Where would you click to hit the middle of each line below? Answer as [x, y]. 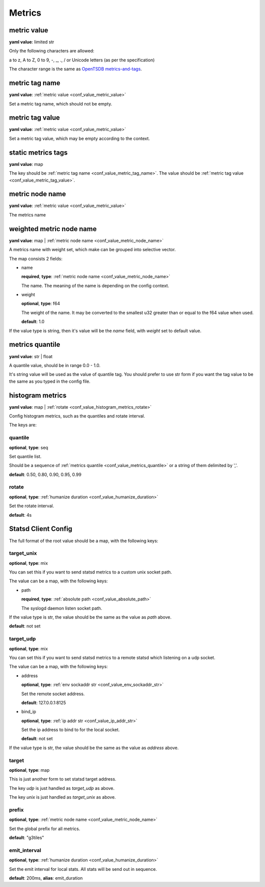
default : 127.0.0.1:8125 [44, 703]
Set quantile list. [25, 456]
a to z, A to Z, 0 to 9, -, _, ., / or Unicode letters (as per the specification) [82, 60]
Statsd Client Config [41, 529]
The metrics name [27, 215]
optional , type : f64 [41, 304]
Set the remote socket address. [53, 694]
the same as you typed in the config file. [50, 381]
